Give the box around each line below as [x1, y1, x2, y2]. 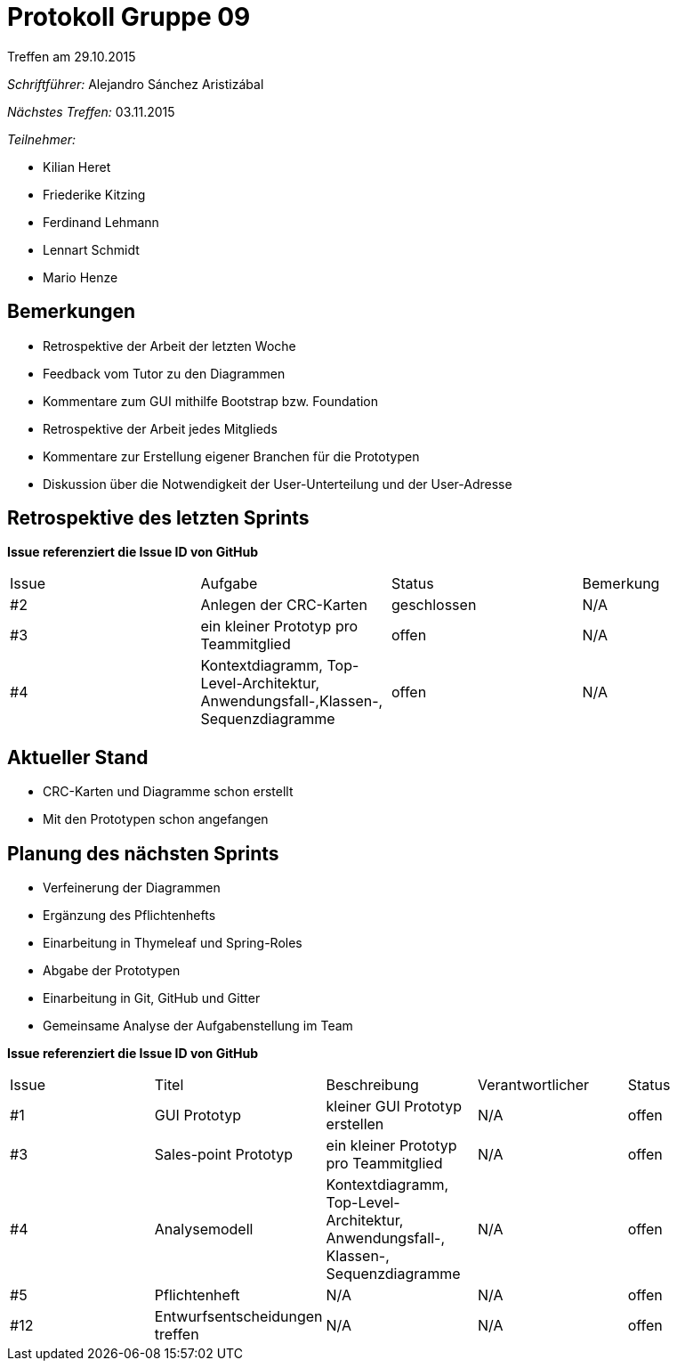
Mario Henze [43, 269, 118, 285]
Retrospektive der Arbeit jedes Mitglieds [43, 420, 278, 436]
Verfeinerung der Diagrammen [43, 880, 221, 896]
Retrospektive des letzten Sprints [7, 507, 310, 530]
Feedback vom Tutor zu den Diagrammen [43, 365, 286, 381]
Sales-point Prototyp [154, 1145, 294, 1164]
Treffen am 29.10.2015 [7, 48, 136, 64]
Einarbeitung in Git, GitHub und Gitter [43, 990, 261, 1006]
